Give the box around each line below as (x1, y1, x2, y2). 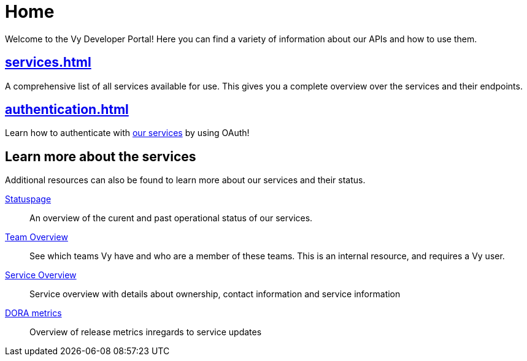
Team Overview (5, 232, 68, 243)
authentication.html (5, 102, 129, 118)
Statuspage (5, 194, 52, 205)
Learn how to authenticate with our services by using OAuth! (5, 127, 250, 139)
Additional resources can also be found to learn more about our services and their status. (5, 175, 366, 186)
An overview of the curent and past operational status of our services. (29, 213, 313, 224)
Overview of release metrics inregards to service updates (29, 327, 262, 338)
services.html (5, 55, 91, 70)
